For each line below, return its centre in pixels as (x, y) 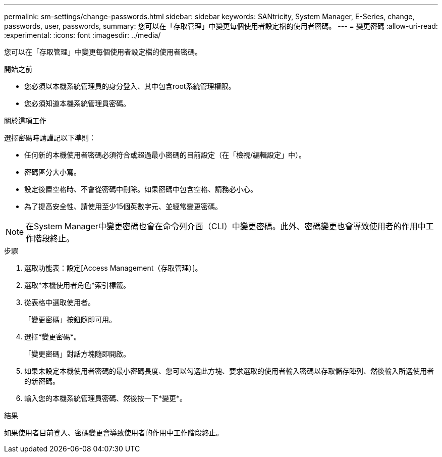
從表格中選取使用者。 (60, 302)
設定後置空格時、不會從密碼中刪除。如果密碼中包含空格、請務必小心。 (141, 189)
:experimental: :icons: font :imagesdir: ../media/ (82, 35)
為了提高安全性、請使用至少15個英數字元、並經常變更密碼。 (123, 206)
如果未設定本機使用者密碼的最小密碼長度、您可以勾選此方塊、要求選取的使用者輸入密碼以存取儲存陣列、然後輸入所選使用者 (229, 371)
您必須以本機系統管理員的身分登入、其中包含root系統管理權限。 (130, 86)
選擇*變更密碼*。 (53, 337)
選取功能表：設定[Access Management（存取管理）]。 (113, 268)
